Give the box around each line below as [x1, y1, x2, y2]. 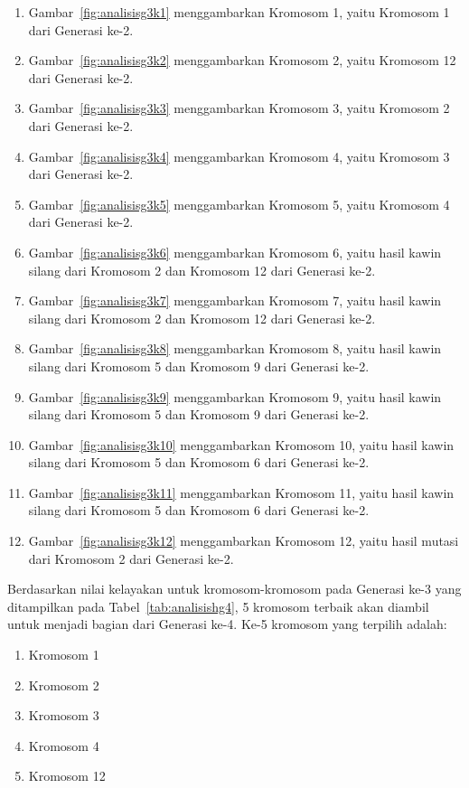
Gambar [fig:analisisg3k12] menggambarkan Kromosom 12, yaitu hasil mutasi [28, 531, 459, 550]
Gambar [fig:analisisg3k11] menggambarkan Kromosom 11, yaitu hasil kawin [28, 483, 455, 502]
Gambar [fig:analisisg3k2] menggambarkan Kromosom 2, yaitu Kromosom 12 [28, 51, 456, 70]
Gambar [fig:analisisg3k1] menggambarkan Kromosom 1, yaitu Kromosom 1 [28, 3, 450, 21]
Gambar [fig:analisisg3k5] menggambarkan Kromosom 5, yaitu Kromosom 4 [28, 194, 450, 213]
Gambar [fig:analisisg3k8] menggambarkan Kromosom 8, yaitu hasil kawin [28, 339, 442, 358]
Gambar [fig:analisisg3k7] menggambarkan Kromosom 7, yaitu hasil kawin [28, 291, 442, 310]
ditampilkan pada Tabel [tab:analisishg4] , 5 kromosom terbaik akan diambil [7, 596, 429, 615]
